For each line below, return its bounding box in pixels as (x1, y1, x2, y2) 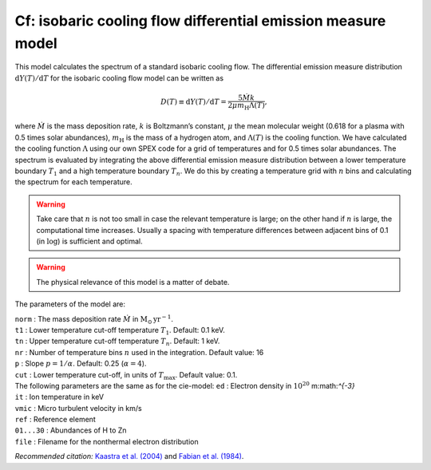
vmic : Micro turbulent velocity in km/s (14, 403, 143, 413)
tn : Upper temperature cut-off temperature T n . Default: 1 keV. (14, 336, 220, 348)
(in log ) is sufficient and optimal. (36, 236, 143, 246)
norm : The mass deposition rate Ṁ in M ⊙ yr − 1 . (14, 313, 173, 326)
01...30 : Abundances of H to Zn (14, 425, 127, 435)
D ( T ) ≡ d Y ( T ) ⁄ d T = (160, 97, 227, 107)
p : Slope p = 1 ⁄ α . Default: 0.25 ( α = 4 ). (14, 359, 147, 369)
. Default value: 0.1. (175, 369, 238, 379)
